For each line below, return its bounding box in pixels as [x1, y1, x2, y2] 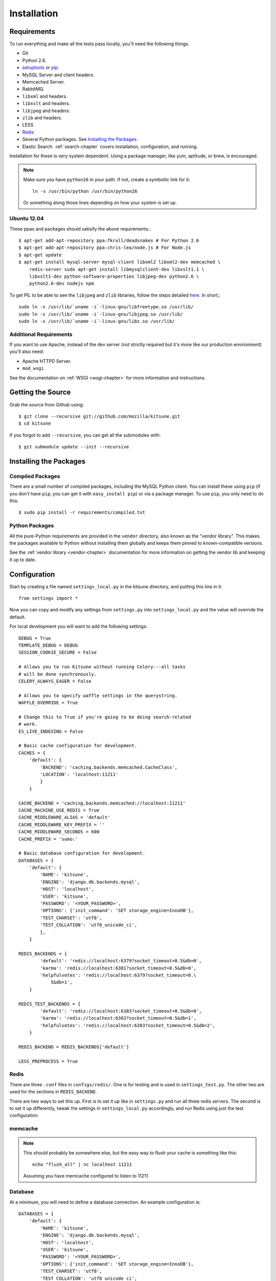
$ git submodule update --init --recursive [18, 444, 129, 450]
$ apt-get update [18, 252, 62, 258]
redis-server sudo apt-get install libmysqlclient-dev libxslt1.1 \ [29, 266, 204, 272]
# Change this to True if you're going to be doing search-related [18, 714, 191, 720]
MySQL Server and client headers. [22, 72, 95, 78]
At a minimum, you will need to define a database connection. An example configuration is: [9, 1199, 201, 1205]
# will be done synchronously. [18, 671, 97, 677]
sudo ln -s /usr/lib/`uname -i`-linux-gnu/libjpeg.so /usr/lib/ [18, 311, 183, 317]
